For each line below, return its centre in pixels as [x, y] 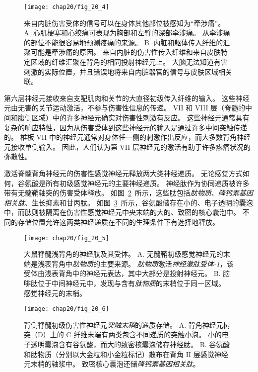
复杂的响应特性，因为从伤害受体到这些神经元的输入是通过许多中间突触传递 [126, 127]
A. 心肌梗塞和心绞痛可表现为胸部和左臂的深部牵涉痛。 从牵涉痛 [127, 33]
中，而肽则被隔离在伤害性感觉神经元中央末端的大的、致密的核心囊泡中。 [122, 212]
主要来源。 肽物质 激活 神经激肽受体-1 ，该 [167, 263]
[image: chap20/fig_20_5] [66, 238]
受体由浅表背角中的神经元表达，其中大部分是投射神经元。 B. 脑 [127, 273]
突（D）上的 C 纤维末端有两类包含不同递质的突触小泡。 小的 [123, 334]
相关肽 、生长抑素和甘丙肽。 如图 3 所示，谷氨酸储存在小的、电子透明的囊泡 [129, 202]
